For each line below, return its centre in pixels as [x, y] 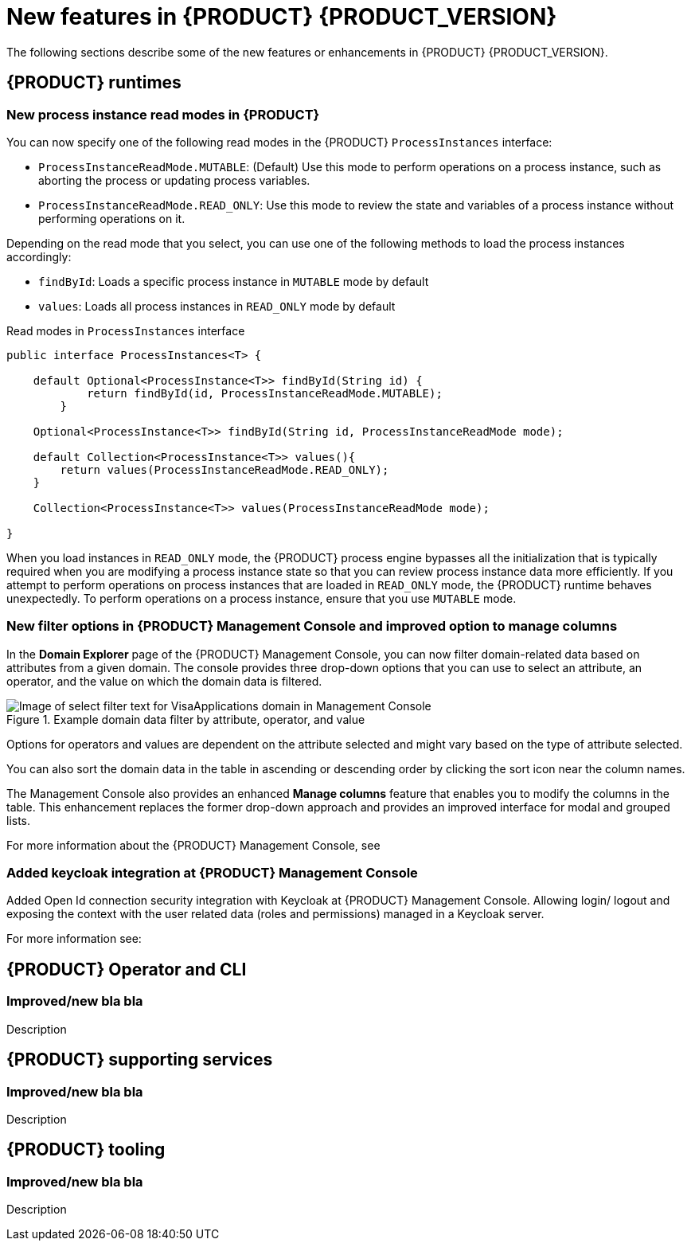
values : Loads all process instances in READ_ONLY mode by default [217, 306]
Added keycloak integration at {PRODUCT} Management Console [212, 873]
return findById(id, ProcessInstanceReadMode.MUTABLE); [265, 393]
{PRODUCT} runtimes [94, 83]
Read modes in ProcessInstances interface [126, 330]
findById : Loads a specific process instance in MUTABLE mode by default [234, 281]
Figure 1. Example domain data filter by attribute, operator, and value [186, 719]
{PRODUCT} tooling [86, 1150]
